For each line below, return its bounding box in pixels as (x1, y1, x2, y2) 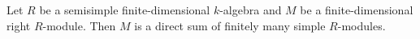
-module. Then (42, 17, 116, 33)
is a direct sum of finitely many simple (134, 17, 326, 33)
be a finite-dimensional (300, 2, 414, 18)
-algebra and (219, 2, 282, 18)
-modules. (337, 17, 386, 33)
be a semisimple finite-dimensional (39, 2, 210, 18)
